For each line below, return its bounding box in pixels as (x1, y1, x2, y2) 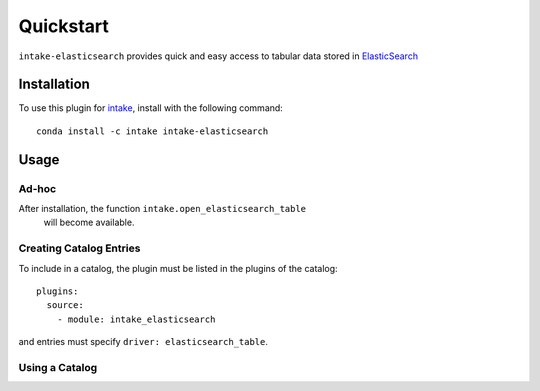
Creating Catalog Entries (18, 241, 141, 255)
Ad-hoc (18, 181, 57, 195)
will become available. (43, 216, 135, 229)
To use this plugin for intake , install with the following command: (18, 102, 284, 114)
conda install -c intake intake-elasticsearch (36, 125, 269, 137)
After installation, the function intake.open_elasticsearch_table (18, 203, 307, 214)
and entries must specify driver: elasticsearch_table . (18, 336, 269, 348)
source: (46, 300, 84, 311)
